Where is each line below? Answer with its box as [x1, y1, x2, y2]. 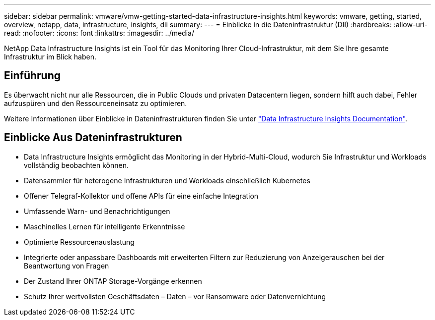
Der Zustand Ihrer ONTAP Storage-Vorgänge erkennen [24, 276, 202, 285]
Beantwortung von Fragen [24, 261, 109, 270]
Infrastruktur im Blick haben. [4, 53, 96, 61]
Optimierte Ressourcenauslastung [24, 237, 135, 246]
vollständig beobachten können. [24, 160, 129, 169]
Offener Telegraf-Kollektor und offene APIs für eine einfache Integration [24, 191, 259, 200]
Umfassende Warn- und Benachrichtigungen [24, 207, 170, 215]
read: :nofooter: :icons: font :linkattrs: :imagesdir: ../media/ [4, 29, 194, 37]
